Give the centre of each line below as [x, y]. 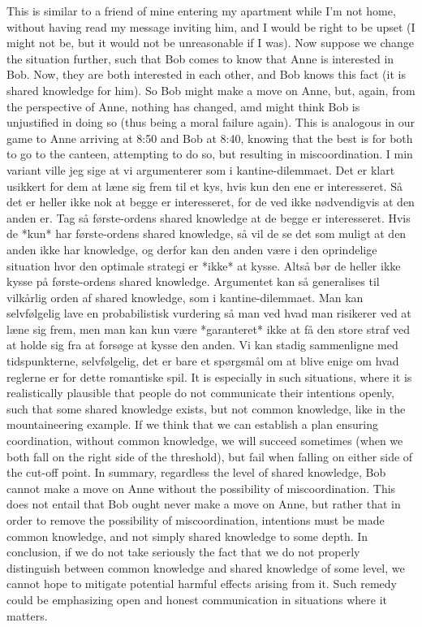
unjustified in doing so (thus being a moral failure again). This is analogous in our [211, 122]
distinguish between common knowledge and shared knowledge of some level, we [206, 567]
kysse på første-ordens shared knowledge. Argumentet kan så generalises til [193, 281]
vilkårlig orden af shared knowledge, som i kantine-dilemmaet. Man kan [185, 297]
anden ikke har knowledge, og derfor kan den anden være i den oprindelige [192, 249]
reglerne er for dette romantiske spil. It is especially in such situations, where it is [209, 376]
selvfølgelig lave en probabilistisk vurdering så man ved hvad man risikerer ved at [209, 313]
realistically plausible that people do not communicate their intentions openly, [200, 393]
